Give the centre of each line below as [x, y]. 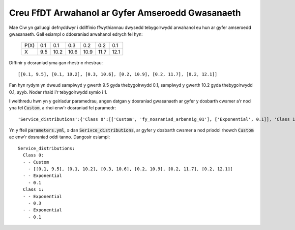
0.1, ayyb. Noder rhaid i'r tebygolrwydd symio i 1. [58, 92]
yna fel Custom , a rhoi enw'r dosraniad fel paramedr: [63, 108]
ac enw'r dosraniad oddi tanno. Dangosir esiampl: [59, 137]
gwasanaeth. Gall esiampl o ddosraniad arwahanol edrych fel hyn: [76, 34]
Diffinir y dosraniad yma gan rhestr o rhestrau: [56, 63]
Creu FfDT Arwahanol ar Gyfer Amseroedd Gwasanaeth [125, 13]
